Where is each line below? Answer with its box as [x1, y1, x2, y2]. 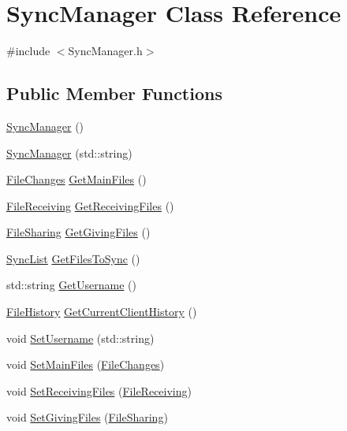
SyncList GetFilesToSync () [6, 250, 140, 266]
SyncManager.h [68, 43, 143, 59]
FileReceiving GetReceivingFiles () [6, 197, 174, 214]
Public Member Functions [6, 81, 222, 106]
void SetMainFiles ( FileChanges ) [6, 356, 165, 373]
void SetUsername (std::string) [6, 329, 155, 346]
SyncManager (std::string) [6, 144, 132, 161]
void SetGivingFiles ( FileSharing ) [6, 409, 168, 425]
